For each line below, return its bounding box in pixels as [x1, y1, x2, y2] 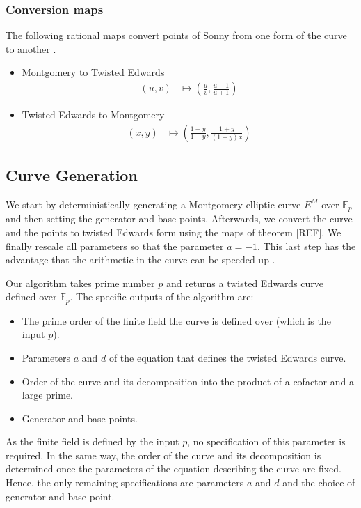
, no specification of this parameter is [187, 434, 346, 449]
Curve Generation [6, 164, 138, 186]
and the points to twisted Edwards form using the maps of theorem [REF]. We [6, 224, 342, 239]
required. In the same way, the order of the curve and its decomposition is [6, 447, 321, 462]
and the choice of [282, 475, 355, 490]
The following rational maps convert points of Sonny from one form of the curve [6, 28, 347, 43]
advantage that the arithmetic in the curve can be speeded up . [6, 252, 275, 267]
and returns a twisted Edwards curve [166, 275, 324, 290]
